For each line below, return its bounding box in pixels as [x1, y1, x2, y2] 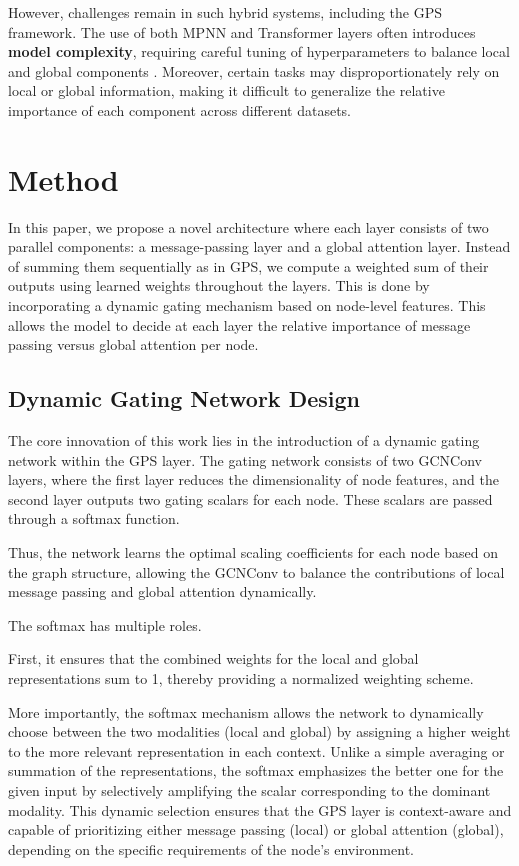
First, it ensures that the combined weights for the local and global [8, 648, 419, 669]
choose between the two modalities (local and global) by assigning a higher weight [8, 721, 511, 742]
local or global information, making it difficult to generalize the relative [8, 80, 445, 101]
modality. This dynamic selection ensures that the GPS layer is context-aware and [8, 799, 512, 820]
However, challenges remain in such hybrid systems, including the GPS [8, 2, 443, 22]
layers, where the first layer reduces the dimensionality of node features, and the [8, 469, 499, 490]
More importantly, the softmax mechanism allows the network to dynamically [8, 701, 484, 722]
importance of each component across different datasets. [8, 99, 351, 120]
